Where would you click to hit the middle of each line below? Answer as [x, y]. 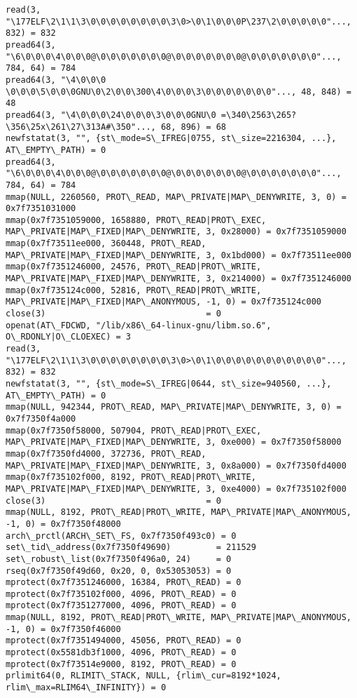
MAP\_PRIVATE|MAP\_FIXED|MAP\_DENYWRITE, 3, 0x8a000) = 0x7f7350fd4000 [176, 465]
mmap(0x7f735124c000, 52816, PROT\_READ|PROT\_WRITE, [134, 290]
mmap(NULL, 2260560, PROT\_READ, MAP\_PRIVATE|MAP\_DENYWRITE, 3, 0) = [176, 197]
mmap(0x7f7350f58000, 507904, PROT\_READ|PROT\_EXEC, [134, 430]
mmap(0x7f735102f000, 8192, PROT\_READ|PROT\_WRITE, [131, 477]
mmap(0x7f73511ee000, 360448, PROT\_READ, [106, 244]
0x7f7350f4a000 [41, 418]
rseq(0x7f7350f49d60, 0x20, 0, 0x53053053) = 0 [119, 571]
